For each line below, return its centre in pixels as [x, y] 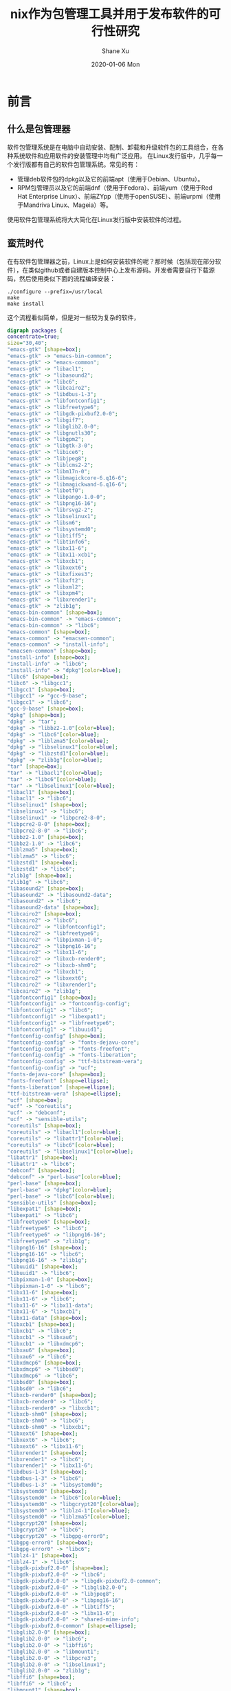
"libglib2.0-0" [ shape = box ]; [49, 1632]
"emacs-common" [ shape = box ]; [49, 632]
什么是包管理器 [39, 129]
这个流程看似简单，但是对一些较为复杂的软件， [73, 317]
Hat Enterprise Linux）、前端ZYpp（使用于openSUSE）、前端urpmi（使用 [119, 196]
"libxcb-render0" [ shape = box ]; [52, 1395]
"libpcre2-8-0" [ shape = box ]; [49, 824]
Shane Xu [115, 51]
